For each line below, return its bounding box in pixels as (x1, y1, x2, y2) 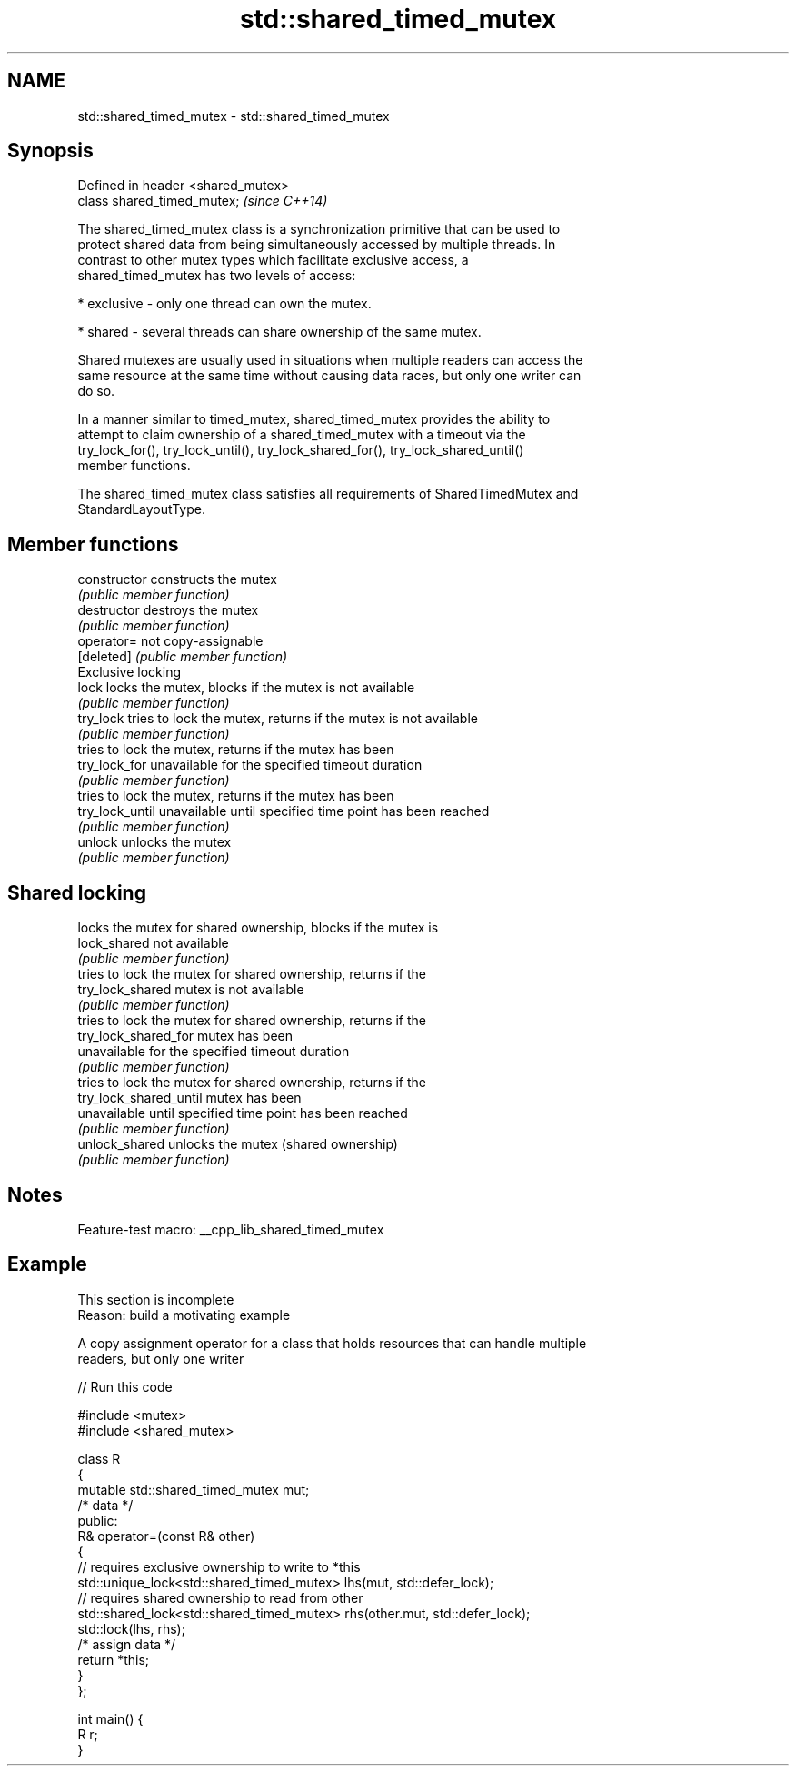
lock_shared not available (77, 935, 229, 952)
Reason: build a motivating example (77, 1306, 291, 1323)
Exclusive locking (77, 664, 181, 680)
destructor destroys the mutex (77, 602, 259, 619)
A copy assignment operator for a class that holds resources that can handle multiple (77, 1335, 587, 1351)
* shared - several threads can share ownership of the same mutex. (77, 324, 482, 340)
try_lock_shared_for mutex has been (77, 1028, 294, 1044)
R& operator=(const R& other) (77, 1527, 255, 1544)
